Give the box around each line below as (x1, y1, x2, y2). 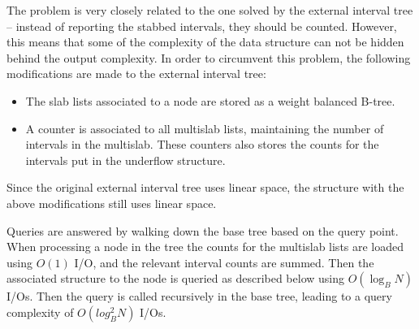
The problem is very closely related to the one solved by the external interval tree (6, 2, 413, 18)
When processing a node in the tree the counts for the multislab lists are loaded (6, 238, 404, 255)
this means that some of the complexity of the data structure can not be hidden (6, 33, 404, 50)
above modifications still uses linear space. (6, 194, 217, 211)
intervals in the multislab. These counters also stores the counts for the (25, 136, 379, 153)
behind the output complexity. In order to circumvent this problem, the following (6, 49, 411, 66)
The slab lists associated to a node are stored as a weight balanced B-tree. (25, 92, 395, 109)
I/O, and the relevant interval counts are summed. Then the (74, 253, 374, 271)
